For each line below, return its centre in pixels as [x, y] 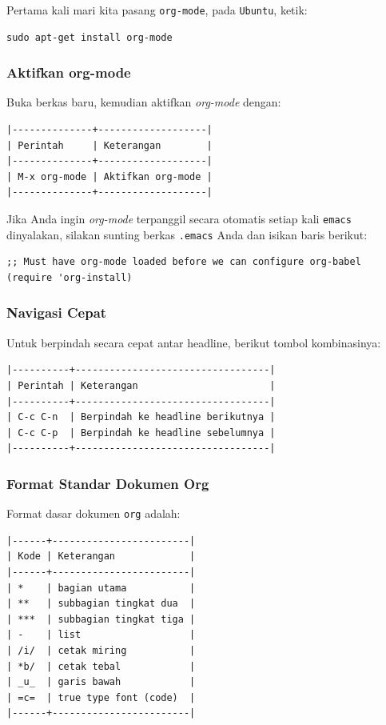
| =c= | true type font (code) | [101, 697]
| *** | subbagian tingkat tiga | [101, 619]
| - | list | [101, 635]
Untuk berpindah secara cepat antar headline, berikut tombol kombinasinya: [194, 342]
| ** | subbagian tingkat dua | [101, 604]
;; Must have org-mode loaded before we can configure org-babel [184, 262]
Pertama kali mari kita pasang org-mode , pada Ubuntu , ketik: [157, 10]
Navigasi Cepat [57, 312]
